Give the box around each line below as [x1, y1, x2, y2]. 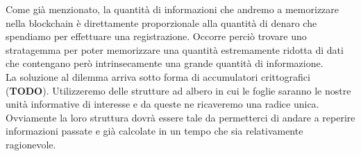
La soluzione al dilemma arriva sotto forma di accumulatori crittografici [6, 69, 310, 84]
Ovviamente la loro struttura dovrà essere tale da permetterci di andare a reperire [6, 110, 355, 124]
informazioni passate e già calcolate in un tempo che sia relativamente [6, 124, 303, 138]
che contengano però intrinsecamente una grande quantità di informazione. [6, 56, 324, 70]
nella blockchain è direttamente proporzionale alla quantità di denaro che [6, 15, 317, 30]
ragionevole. [6, 137, 56, 151]
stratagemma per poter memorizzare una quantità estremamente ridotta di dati [6, 42, 344, 57]
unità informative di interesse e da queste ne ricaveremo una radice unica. [6, 97, 319, 111]
